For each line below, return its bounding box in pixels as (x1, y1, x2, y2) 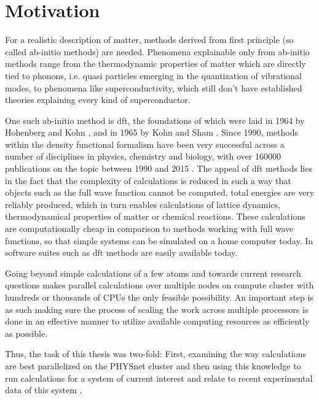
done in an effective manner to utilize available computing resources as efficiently (5, 315, 310, 328)
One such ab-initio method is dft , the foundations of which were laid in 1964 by (5, 113, 305, 126)
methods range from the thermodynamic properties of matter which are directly (5, 57, 306, 70)
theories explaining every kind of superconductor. (5, 93, 191, 106)
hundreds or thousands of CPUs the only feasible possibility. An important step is (5, 291, 313, 303)
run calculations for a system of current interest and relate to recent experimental (5, 371, 313, 384)
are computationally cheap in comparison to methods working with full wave (5, 222, 294, 235)
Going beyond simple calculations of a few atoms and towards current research (5, 266, 301, 279)
